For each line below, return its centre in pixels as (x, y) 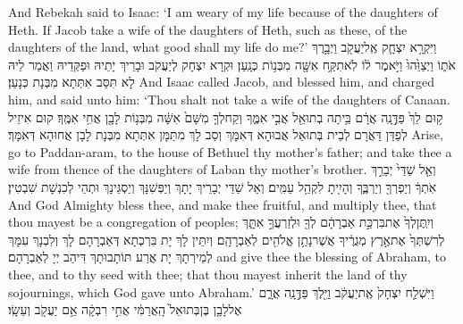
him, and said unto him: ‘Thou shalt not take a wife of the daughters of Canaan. (229, 99)
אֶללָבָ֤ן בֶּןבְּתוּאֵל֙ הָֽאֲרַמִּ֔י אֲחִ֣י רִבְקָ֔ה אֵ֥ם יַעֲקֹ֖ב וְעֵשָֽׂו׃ (125, 309)
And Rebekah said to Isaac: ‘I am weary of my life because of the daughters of (223, 12)
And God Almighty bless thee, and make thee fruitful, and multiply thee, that (223, 204)
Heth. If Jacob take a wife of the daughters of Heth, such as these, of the (208, 29)
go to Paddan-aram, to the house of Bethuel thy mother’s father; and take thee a (230, 151)
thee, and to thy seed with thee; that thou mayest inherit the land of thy (208, 274)
